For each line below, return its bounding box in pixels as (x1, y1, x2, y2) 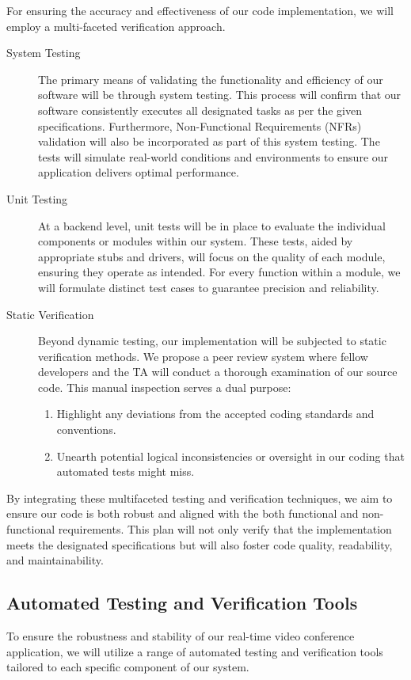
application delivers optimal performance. (38, 164, 239, 180)
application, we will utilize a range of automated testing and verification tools (6, 643, 383, 659)
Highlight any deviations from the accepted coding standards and (56, 405, 375, 422)
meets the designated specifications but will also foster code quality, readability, (6, 536, 393, 553)
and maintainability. (6, 552, 104, 568)
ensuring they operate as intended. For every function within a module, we (38, 264, 401, 280)
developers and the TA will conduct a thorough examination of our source (38, 363, 398, 380)
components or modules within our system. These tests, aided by (38, 233, 353, 249)
